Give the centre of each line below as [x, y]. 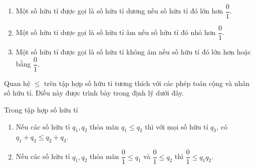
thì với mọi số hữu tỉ [177, 126]
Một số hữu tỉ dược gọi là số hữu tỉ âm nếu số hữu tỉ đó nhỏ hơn [116, 32]
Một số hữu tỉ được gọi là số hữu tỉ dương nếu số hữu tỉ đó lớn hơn [119, 11]
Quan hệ [17, 83]
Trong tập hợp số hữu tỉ [41, 109]
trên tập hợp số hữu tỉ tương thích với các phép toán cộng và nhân [147, 83]
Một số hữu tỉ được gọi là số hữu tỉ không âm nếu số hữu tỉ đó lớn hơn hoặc [133, 52]
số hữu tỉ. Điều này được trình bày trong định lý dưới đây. [94, 93]
